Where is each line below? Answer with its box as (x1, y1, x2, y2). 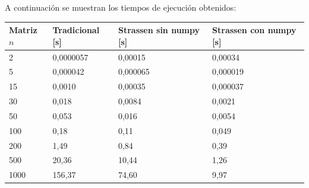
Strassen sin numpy (118, 24, 200, 36)
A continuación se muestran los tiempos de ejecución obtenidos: (5, 1, 237, 13)
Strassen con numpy (212, 24, 297, 36)
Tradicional (52, 24, 100, 36)
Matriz (9, 24, 37, 36)
